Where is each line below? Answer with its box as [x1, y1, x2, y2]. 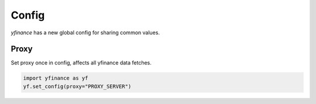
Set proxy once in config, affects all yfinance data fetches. [11, 59, 152, 66]
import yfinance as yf [23, 75, 88, 81]
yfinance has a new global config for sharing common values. [11, 29, 160, 36]
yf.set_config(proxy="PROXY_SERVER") [23, 83, 132, 89]
